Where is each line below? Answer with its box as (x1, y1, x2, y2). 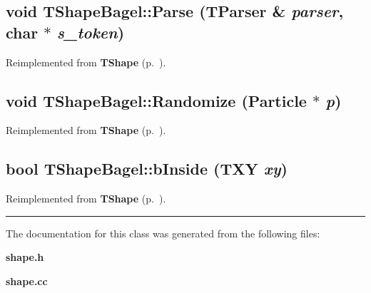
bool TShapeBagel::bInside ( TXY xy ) (6, 158, 288, 180)
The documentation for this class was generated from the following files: (6, 225, 320, 240)
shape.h (6, 250, 44, 264)
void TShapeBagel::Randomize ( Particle (6, 89, 307, 111)
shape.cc (6, 273, 48, 288)
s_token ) (56, 21, 125, 43)
